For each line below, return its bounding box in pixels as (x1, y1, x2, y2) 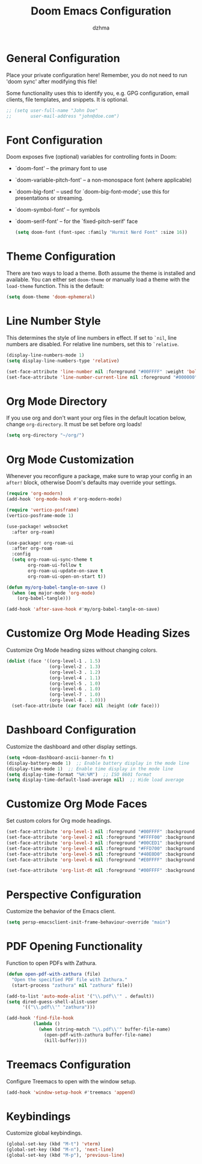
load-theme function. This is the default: (6, 283, 104, 290)
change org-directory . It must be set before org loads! (6, 421, 142, 428)
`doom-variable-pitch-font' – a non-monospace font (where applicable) (14, 176, 192, 184)
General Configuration (6, 51, 120, 65)
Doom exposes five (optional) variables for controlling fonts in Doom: (6, 153, 177, 161)
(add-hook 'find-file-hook (6, 1015, 74, 1022)
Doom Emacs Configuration (31, 4, 171, 18)
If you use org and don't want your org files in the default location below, (6, 414, 186, 421)
